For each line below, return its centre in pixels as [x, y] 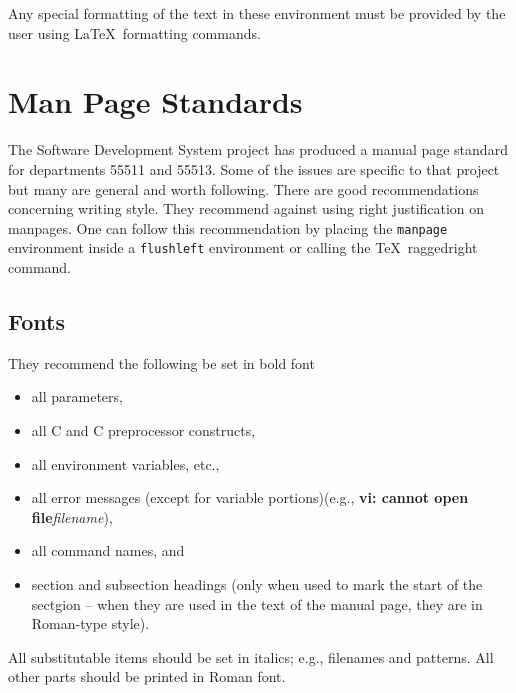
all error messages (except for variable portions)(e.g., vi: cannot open [250, 497]
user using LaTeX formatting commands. [134, 32]
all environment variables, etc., [125, 463]
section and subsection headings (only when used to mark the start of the [257, 583]
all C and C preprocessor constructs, [143, 429]
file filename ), [72, 516]
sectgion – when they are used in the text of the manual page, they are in [257, 603]
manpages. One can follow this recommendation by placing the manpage [228, 227]
